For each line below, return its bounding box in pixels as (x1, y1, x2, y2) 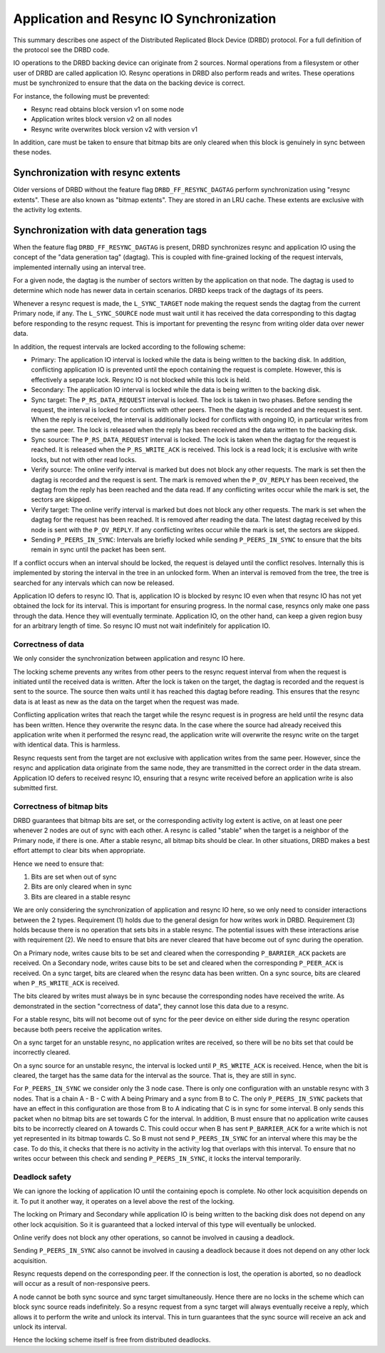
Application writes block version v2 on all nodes (31, 115, 173, 124)
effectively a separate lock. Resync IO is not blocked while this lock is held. (31, 375, 252, 384)
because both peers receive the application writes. (13, 1025, 163, 1034)
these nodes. (13, 148, 52, 156)
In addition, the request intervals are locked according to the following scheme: (13, 342, 246, 351)
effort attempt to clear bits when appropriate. (13, 847, 146, 855)
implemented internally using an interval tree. (13, 263, 146, 271)
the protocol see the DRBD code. (13, 45, 110, 54)
